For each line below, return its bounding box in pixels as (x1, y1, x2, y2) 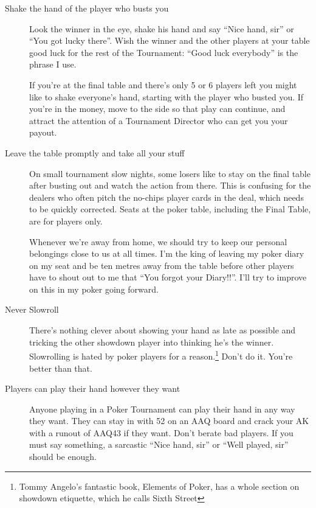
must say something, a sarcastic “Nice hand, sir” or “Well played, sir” (29, 438, 289, 451)
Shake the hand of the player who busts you (5, 2, 169, 14)
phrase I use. (29, 58, 77, 71)
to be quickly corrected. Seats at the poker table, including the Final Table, (29, 203, 311, 215)
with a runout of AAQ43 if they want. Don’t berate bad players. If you (29, 426, 294, 439)
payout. (29, 126, 57, 139)
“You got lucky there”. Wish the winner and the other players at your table (29, 34, 310, 47)
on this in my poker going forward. (29, 282, 159, 295)
